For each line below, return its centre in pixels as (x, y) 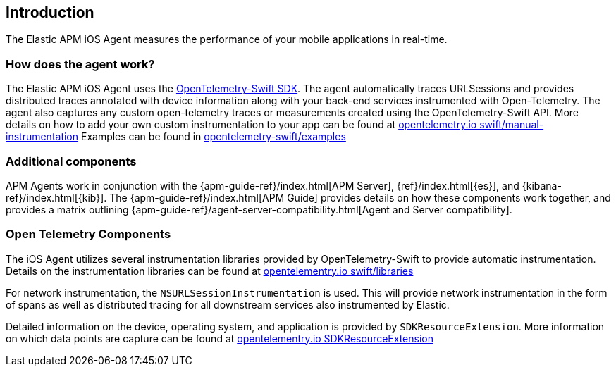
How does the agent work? (80, 64)
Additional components (71, 161)
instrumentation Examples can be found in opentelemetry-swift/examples (176, 137)
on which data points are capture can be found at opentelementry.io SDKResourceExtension (220, 338)
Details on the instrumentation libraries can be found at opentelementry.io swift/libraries (210, 271)
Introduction (50, 12)
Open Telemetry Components (88, 234)
